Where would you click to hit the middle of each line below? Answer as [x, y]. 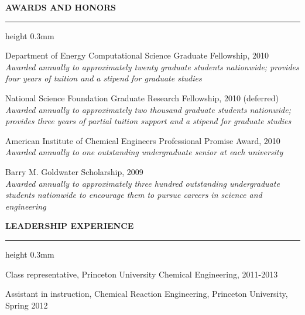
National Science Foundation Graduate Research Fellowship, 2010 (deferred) [142, 97]
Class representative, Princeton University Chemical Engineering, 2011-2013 [142, 274]
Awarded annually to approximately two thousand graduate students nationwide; [148, 109]
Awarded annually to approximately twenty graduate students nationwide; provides [152, 66]
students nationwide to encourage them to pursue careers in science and [134, 195]
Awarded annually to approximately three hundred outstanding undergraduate [143, 183]
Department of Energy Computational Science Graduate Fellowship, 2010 [137, 55]
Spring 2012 [27, 305]
